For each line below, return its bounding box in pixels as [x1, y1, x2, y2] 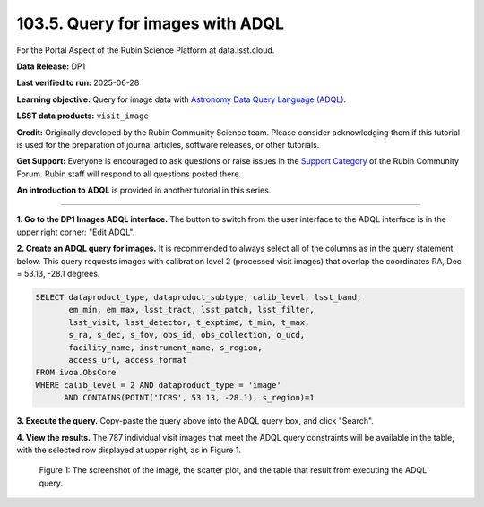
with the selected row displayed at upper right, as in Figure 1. [16, 444, 242, 455]
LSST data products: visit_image [16, 110, 150, 121]
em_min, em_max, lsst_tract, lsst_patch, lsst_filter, [68, 305, 315, 315]
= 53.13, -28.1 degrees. [16, 269, 100, 279]
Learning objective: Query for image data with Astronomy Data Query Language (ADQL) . [16, 94, 347, 105]
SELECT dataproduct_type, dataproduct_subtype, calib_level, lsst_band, [35, 292, 362, 302]
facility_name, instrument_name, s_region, [68, 342, 264, 353]
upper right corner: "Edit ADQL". [16, 227, 135, 237]
